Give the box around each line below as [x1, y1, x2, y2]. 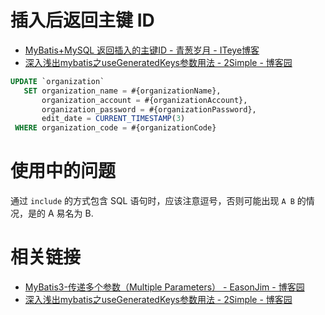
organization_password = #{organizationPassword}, [41, 104, 257, 115]
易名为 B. [56, 207, 94, 220]
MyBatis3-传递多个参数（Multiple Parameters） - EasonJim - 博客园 [24, 281, 305, 293]
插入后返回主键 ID [10, 9, 155, 32]
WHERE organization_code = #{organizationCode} [14, 123, 217, 133]
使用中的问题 [10, 160, 117, 183]
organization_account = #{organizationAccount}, [41, 95, 248, 105]
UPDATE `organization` [10, 76, 105, 86]
